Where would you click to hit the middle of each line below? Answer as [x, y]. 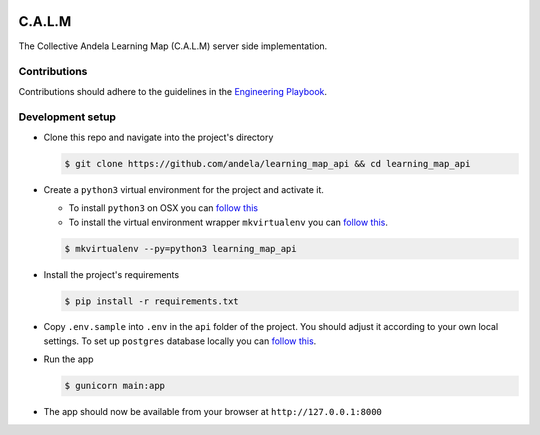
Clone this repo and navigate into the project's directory [158, 137]
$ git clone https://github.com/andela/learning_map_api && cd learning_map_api [267, 163]
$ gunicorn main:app [114, 386]
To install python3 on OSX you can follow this [163, 208]
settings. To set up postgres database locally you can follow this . [180, 341]
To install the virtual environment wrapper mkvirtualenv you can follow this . [228, 222]
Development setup [67, 117]
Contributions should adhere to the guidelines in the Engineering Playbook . [173, 91]
